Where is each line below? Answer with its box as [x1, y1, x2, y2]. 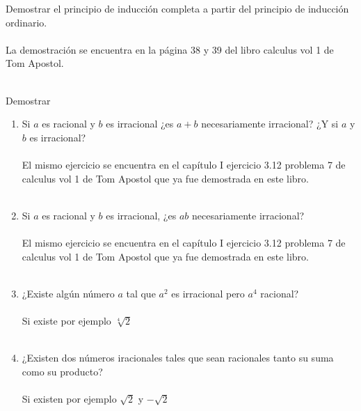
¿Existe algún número [22, 286, 115, 300]
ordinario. [6, 15, 47, 29]
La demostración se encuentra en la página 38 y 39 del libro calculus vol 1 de [6, 42, 334, 56]
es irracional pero [171, 286, 245, 300]
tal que [126, 286, 156, 300]
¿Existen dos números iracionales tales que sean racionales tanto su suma [22, 350, 334, 365]
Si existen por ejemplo [22, 391, 117, 405]
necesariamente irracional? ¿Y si [201, 116, 339, 131]
